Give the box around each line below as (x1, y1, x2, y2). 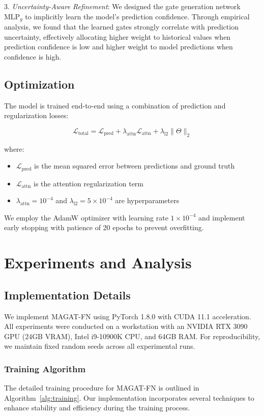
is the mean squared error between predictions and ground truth (34, 160, 235, 171)
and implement (198, 212, 245, 223)
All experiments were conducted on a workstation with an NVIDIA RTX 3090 (4, 321, 248, 331)
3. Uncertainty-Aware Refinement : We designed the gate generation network (4, 1, 241, 11)
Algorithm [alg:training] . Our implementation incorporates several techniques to (4, 392, 254, 403)
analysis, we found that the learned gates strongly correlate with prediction (4, 21, 239, 32)
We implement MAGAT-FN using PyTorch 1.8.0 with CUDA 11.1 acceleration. (4, 311, 251, 321)
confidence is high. (4, 51, 62, 62)
